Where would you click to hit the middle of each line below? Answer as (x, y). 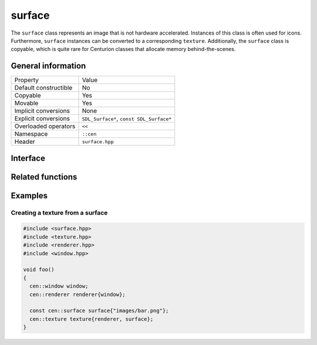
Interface (28, 158)
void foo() (39, 270)
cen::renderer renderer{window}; (77, 294)
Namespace (31, 134)
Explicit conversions (42, 119)
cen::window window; (59, 286)
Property (27, 80)
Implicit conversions (42, 111)
